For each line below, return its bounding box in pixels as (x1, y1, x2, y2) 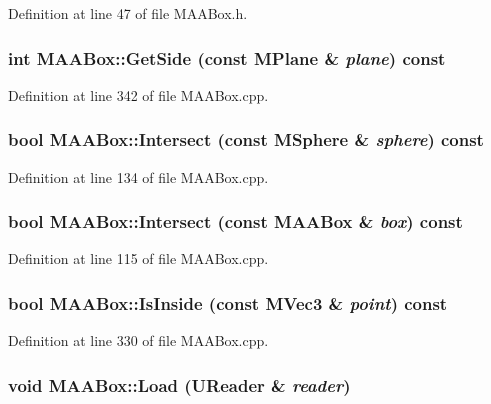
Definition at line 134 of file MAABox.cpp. (8, 166, 269, 187)
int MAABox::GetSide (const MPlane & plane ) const (8, 45, 446, 70)
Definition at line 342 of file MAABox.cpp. (8, 84, 269, 105)
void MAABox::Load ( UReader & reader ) (8, 372, 351, 397)
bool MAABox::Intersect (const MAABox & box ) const (8, 209, 463, 234)
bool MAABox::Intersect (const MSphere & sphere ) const (8, 127, 484, 152)
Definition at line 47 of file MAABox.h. (8, 3, 248, 23)
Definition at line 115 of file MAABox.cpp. (8, 248, 269, 269)
